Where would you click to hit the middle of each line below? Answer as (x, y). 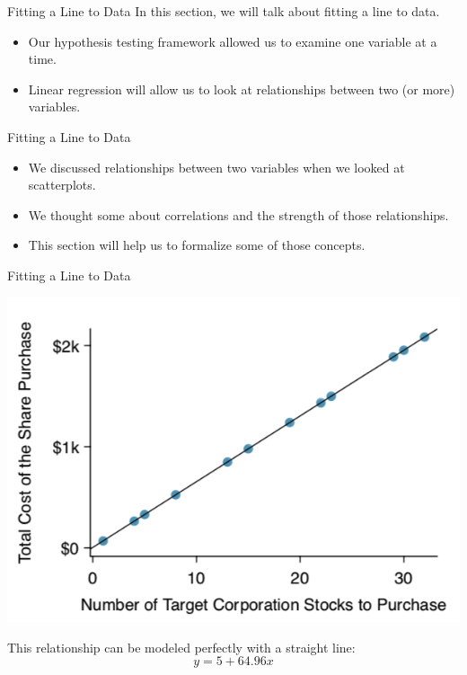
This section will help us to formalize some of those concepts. (197, 245)
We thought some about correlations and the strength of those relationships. (238, 214)
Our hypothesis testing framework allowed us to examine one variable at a (233, 41)
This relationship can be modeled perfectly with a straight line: (181, 647)
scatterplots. (62, 185)
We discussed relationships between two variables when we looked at (216, 167)
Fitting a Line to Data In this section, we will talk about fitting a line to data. (224, 11)
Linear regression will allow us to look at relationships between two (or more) (242, 89)
